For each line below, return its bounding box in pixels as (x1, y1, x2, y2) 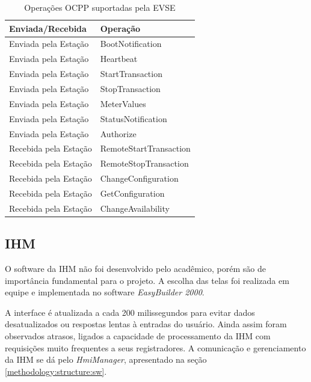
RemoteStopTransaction (100, 157, 189, 170)
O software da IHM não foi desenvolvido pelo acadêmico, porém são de (5, 262, 266, 275)
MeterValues (100, 97, 146, 109)
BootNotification (100, 37, 162, 50)
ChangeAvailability (100, 202, 170, 214)
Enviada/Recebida (9, 22, 87, 34)
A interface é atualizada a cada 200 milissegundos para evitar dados (5, 306, 255, 318)
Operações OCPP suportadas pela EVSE (24, 1, 176, 13)
